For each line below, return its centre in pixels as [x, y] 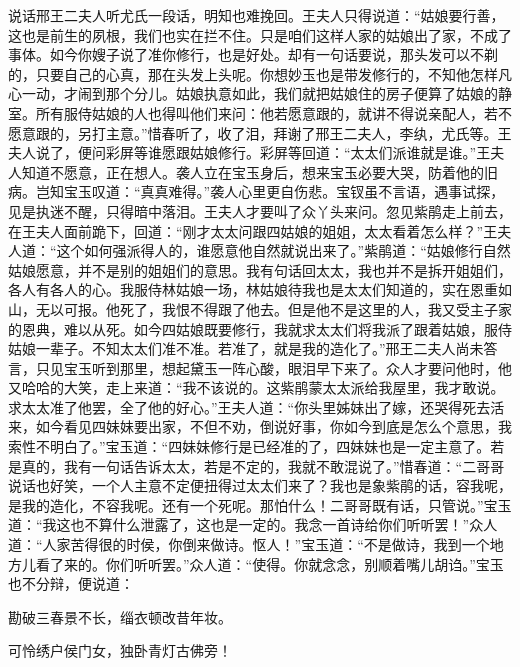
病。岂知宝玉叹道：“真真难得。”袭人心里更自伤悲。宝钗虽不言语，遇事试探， [256, 191]
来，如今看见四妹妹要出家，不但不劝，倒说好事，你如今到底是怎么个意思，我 [260, 426]
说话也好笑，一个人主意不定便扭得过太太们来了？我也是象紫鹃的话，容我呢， [260, 485]
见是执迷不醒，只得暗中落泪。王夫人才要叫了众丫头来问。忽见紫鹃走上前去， [260, 210]
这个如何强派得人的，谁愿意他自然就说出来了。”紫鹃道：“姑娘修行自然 [283, 250]
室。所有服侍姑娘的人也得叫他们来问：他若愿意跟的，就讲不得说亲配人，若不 [260, 112]
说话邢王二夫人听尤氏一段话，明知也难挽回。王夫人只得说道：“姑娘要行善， [256, 15]
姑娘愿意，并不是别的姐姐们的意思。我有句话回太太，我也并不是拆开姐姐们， [260, 269]
